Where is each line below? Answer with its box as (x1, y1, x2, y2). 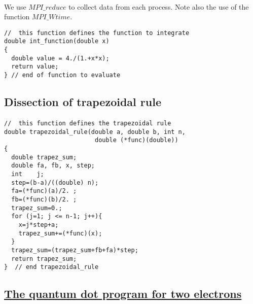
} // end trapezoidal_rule (4, 263, 99, 271)
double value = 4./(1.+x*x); (11, 54, 110, 62)
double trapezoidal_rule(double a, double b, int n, (4, 128, 186, 136)
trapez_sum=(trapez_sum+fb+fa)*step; (11, 246, 138, 254)
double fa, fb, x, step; (11, 162, 95, 170)
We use (4, 1, 26, 12)
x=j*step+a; (18, 221, 59, 228)
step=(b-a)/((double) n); (11, 179, 99, 186)
